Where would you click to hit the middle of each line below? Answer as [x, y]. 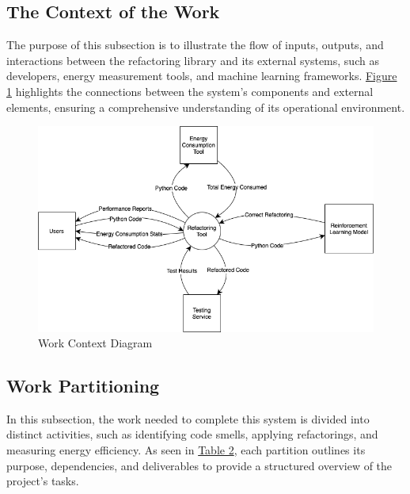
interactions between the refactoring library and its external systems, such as [193, 60]
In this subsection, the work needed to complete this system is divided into [188, 418]
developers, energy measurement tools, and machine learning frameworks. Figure [202, 76]
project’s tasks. [43, 481]
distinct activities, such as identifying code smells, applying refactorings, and [192, 434]
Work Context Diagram [95, 343]
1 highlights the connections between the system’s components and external [190, 91]
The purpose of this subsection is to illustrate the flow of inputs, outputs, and [195, 45]
